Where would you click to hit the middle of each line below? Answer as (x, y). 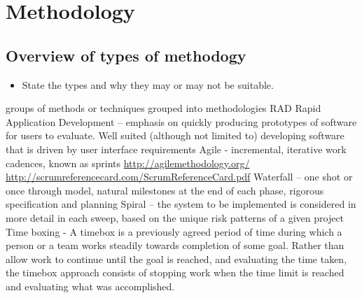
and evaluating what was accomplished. (90, 286)
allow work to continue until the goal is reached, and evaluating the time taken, (176, 258)
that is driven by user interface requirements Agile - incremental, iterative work (176, 149)
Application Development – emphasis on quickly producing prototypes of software (181, 121)
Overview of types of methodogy (126, 55)
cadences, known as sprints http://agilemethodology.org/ (128, 163)
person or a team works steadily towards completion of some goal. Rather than (175, 245)
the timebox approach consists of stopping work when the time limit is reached (175, 272)
